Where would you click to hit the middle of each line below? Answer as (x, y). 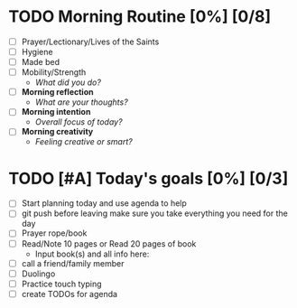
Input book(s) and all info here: (92, 254)
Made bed (41, 62)
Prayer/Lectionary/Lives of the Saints (90, 42)
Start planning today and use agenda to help (104, 203)
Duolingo (38, 274)
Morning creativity (57, 132)
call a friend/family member (73, 263)
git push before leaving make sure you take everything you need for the (154, 213)
